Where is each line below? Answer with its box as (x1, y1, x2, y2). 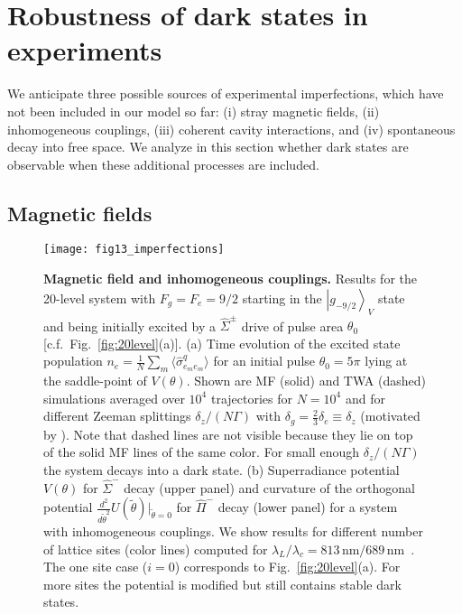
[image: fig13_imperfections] (43, 243, 225, 256)
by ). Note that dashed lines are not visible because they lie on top (43, 424, 413, 443)
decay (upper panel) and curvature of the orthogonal (124, 478, 415, 497)
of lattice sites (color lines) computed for (43, 539, 268, 558)
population (43, 351, 103, 370)
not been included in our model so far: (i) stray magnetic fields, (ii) (7, 101, 380, 120)
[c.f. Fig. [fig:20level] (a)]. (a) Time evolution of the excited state (43, 333, 401, 352)
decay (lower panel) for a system (217, 498, 398, 516)
